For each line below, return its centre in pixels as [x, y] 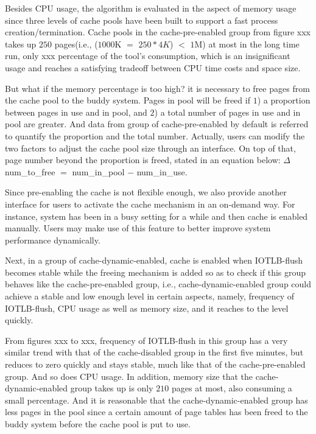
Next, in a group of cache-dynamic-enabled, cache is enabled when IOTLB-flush [154, 260]
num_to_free [30, 171]
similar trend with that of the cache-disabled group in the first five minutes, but [154, 352]
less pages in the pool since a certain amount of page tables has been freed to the [156, 412]
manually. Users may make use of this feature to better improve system [138, 228]
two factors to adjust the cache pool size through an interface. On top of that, [150, 148]
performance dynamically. [53, 240]
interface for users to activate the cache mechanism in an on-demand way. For [150, 204]
